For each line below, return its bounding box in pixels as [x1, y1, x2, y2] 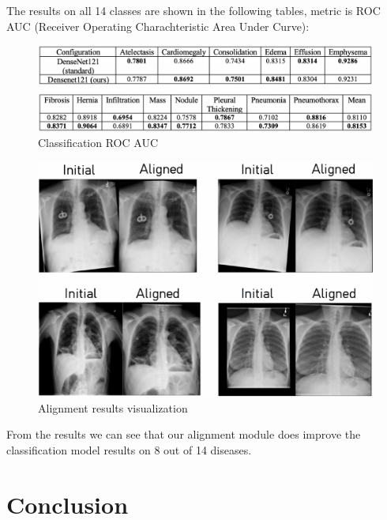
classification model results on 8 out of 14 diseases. [6, 441, 252, 458]
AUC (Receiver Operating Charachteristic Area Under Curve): [6, 17, 310, 34]
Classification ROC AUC [38, 134, 158, 151]
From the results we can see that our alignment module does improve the [6, 426, 361, 443]
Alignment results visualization [38, 399, 188, 416]
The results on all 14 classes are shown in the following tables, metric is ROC [6, 2, 381, 18]
